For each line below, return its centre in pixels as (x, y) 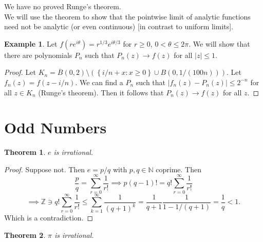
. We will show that (219, 43)
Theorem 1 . (25, 152)
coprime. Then (179, 169)
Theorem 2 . (25, 235)
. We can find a (99, 82)
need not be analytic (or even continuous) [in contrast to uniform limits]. (119, 26)
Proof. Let (20, 72)
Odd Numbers (55, 127)
